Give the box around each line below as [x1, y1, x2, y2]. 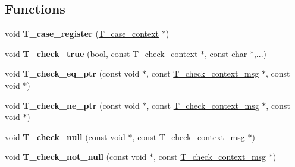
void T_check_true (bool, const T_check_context [5, 47, 198, 59]
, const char [205, 47, 247, 59]
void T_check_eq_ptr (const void [5, 67, 140, 80]
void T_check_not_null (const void [5, 150, 147, 163]
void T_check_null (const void [5, 130, 125, 143]
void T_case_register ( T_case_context [5, 27, 159, 40]
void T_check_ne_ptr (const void [5, 99, 140, 111]
